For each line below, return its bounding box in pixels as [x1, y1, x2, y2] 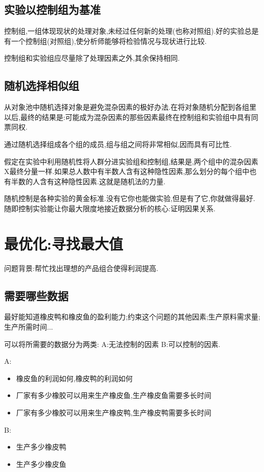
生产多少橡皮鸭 [16, 441, 66, 452]
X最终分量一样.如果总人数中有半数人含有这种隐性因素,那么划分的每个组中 [4, 166, 250, 177]
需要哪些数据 [4, 287, 68, 303]
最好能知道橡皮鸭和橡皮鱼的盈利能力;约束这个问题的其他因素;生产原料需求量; [4, 311, 260, 322]
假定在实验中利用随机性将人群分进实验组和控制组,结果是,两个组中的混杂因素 [4, 156, 258, 166]
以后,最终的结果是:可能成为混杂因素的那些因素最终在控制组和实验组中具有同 [4, 111, 258, 122]
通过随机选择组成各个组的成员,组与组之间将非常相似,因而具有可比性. [4, 138, 232, 149]
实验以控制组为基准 [4, 2, 101, 17]
